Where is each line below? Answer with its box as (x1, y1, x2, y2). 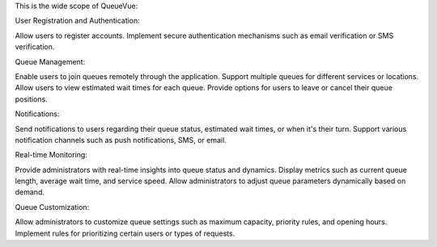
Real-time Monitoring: (15, 150, 88, 160)
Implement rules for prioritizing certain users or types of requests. (15, 228, 235, 238)
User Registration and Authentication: (15, 16, 141, 26)
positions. (15, 94, 48, 104)
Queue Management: (15, 57, 86, 66)
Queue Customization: (15, 202, 90, 211)
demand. (15, 187, 45, 197)
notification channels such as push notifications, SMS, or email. (15, 135, 227, 144)
